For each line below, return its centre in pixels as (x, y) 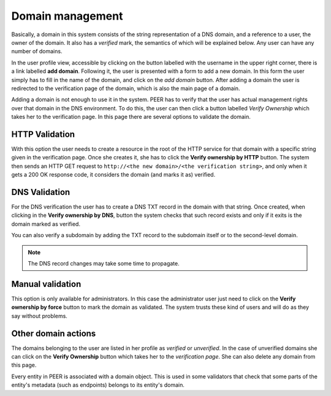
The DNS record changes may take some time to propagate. (104, 263)
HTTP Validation (43, 134)
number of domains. (37, 51)
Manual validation (46, 284)
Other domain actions (54, 333)
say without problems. (39, 316)
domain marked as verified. (46, 224)
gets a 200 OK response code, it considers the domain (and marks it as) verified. (113, 175)
